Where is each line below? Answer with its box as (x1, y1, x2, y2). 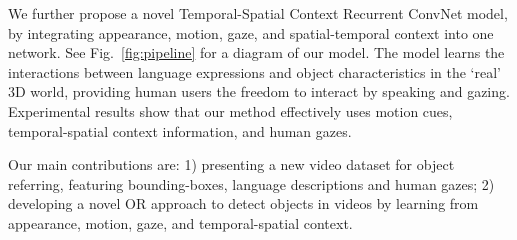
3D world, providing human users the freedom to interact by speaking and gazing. (8, 81, 510, 102)
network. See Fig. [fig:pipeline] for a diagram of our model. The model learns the (8, 42, 505, 63)
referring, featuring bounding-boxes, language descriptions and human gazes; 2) (8, 173, 495, 194)
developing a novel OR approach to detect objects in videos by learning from (8, 193, 479, 214)
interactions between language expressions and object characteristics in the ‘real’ (8, 61, 501, 82)
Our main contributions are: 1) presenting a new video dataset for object (8, 154, 455, 175)
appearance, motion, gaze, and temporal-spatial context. (8, 212, 353, 233)
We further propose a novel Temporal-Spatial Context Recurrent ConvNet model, (8, 3, 508, 23)
